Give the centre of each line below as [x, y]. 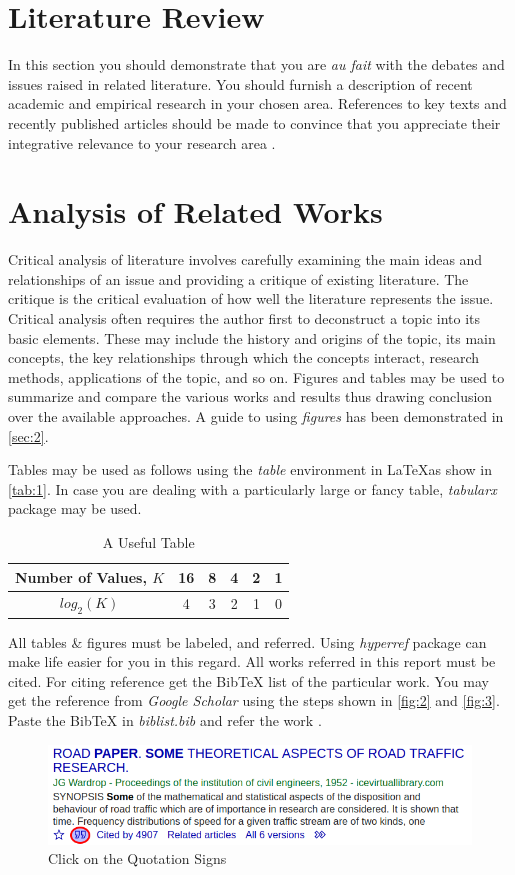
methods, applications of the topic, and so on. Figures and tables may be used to [256, 376]
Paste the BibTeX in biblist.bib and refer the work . [165, 720]
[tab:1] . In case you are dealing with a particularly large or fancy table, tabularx [252, 488]
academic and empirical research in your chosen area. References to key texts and [257, 103]
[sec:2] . [28, 435]
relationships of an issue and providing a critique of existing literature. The [238, 278]
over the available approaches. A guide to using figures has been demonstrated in [256, 415]
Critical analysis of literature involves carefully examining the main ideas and [245, 259]
